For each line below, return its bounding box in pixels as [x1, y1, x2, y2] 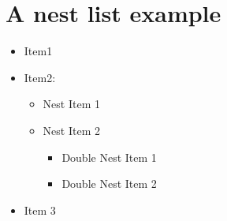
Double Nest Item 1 [61, 148, 157, 165]
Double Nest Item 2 [61, 175, 157, 192]
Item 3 [24, 201, 56, 218]
